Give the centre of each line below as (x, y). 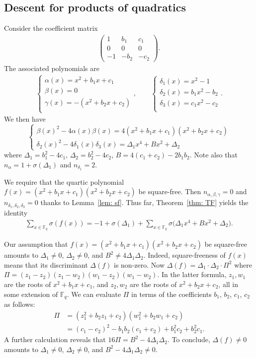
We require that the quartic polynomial (64, 181)
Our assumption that (36, 244)
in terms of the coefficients (171, 294)
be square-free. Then (170, 191)
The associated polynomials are (52, 68)
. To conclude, (189, 339)
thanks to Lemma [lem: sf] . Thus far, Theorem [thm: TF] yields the (144, 202)
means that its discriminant (46, 264)
